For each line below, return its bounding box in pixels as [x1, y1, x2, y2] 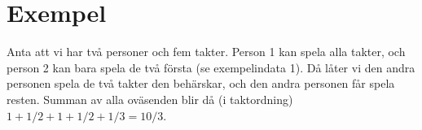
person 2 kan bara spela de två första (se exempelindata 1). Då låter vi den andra [7, 58, 415, 76]
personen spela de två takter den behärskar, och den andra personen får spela [7, 75, 395, 92]
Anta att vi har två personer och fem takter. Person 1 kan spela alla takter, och [7, 43, 406, 60]
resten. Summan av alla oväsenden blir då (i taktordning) [7, 90, 293, 107]
